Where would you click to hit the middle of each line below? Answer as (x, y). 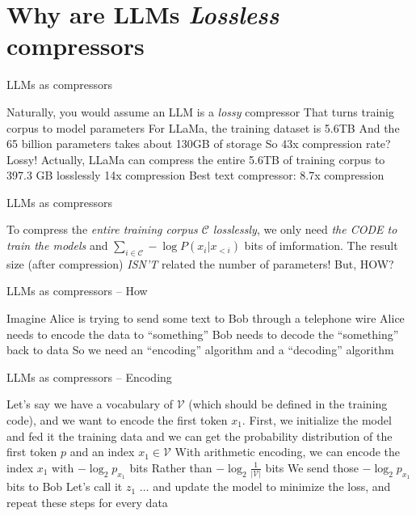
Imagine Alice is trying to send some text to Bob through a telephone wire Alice (206, 318)
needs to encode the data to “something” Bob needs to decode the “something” (203, 334)
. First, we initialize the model (317, 420)
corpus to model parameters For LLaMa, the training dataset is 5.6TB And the (203, 127)
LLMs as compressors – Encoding (89, 376)
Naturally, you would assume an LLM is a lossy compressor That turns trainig (201, 111)
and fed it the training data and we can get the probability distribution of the (200, 436)
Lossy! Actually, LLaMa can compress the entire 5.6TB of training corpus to (196, 159)
